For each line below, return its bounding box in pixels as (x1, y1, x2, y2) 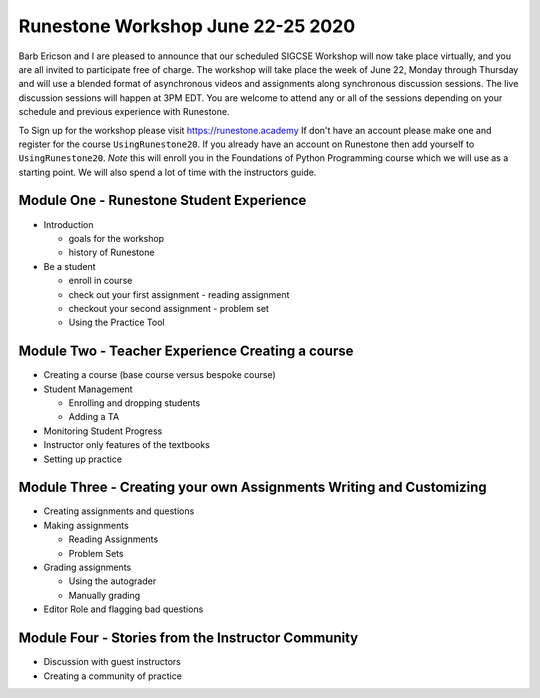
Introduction (43, 218, 94, 230)
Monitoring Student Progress (43, 425, 163, 437)
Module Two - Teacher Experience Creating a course (18, 343, 354, 360)
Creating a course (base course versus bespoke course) (43, 369, 277, 381)
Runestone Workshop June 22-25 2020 (18, 15, 356, 37)
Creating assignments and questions (43, 505, 195, 517)
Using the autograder (68, 575, 157, 587)
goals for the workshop (68, 232, 165, 244)
